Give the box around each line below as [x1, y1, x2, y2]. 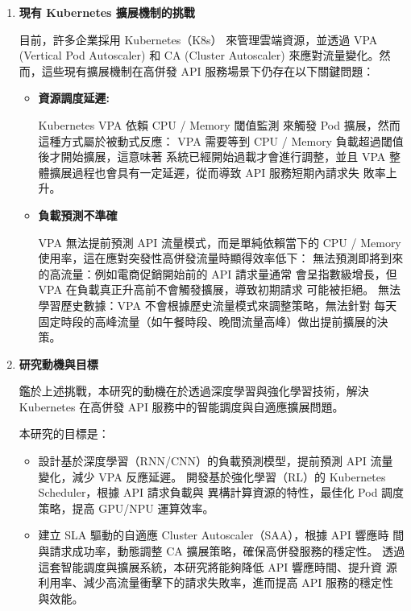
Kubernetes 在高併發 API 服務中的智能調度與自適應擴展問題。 [19, 398, 344, 415]
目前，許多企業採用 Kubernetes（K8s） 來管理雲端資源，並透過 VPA [19, 31, 378, 47]
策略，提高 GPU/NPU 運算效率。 [38, 499, 214, 516]
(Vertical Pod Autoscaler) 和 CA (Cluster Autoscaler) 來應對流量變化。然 [19, 47, 391, 64]
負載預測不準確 [38, 206, 118, 223]
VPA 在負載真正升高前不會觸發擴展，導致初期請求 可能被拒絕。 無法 [38, 281, 401, 298]
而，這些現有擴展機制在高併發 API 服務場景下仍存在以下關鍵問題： [19, 62, 375, 79]
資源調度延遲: [38, 89, 110, 106]
